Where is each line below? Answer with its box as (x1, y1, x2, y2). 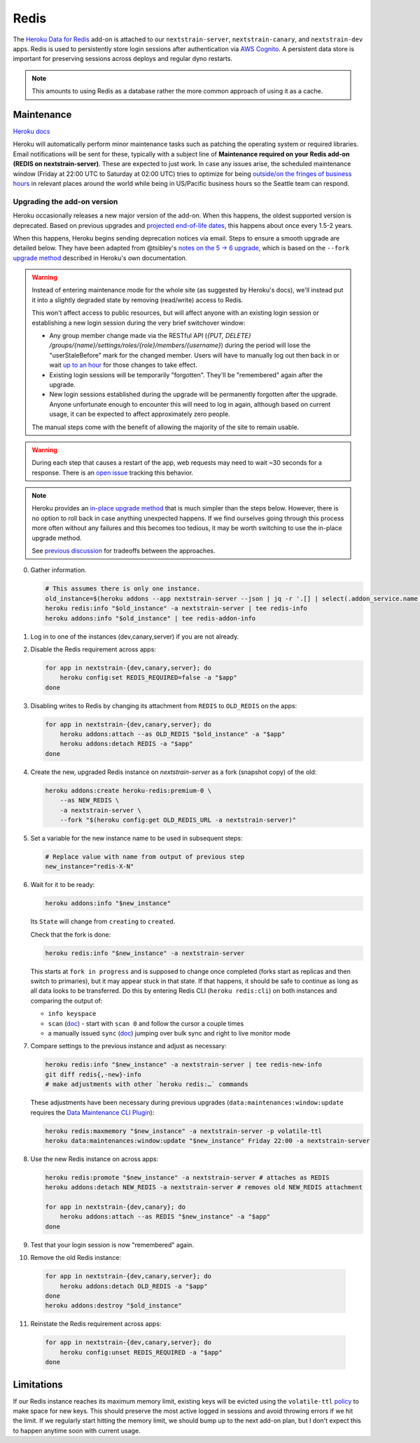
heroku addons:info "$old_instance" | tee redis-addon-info (45, 614, 256, 622)
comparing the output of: (30, 996, 103, 1005)
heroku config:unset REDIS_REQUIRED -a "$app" (59, 1348, 223, 1356)
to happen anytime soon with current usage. (13, 1426, 141, 1435)
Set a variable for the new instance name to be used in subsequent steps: (30, 834, 243, 842)
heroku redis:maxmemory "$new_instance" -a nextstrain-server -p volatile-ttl (45, 1127, 322, 1135)
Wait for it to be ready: (30, 881, 95, 889)
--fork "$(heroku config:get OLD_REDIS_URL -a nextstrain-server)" (59, 816, 297, 824)
